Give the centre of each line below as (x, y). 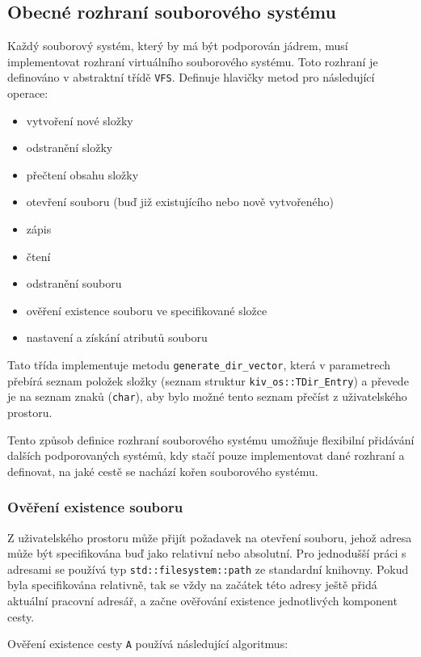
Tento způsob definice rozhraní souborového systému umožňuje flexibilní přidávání (211, 439)
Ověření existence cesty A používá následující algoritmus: (148, 644)
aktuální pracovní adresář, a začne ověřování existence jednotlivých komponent (202, 600)
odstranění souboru (74, 283)
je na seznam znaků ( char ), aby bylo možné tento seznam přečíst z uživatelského (207, 396)
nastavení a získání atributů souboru (117, 337)
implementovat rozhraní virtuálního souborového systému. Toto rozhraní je (193, 61)
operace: (28, 93)
